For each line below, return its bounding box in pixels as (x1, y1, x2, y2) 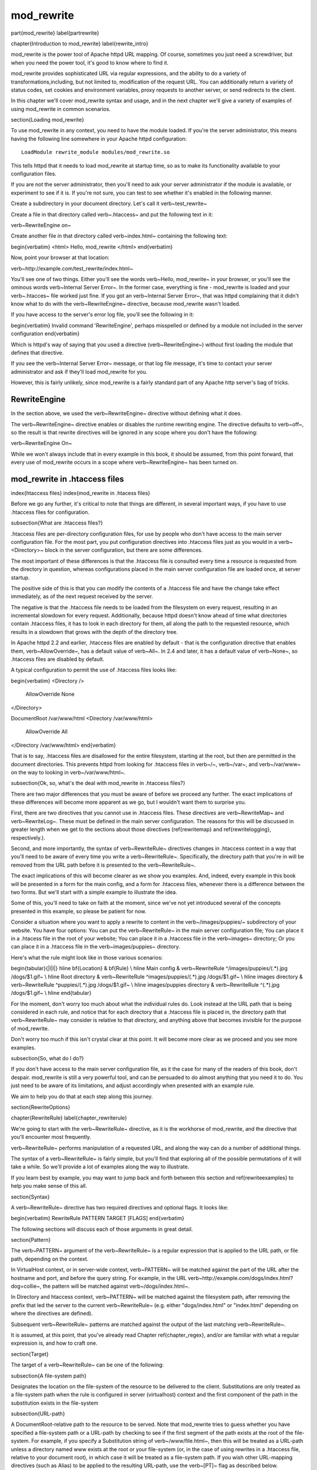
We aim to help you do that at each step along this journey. (11, 1093, 153, 1100)
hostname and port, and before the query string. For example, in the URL (11, 1274, 187, 1281)
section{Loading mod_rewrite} (11, 116, 85, 123)
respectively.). (11, 834, 45, 841)
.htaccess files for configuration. (11, 509, 90, 516)
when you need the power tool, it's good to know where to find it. (11, 59, 169, 66)
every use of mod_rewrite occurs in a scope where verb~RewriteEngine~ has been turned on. (11, 459, 238, 466)
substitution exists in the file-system (11, 1399, 99, 1406)
